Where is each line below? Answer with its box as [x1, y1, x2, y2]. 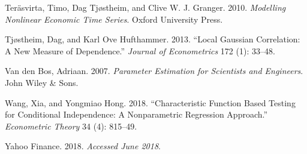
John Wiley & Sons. [5, 76, 79, 88]
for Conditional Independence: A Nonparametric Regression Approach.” [5, 108, 268, 121]
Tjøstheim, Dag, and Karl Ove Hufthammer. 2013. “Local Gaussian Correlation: [5, 33, 300, 45]
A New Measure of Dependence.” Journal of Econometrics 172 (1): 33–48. [5, 44, 275, 57]
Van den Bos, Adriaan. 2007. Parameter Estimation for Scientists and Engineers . [5, 64, 303, 77]
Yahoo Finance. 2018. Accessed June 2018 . [5, 140, 161, 152]
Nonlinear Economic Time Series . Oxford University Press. [5, 13, 223, 25]
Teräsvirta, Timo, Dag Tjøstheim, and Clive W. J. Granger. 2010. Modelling [5, 1, 286, 13]
